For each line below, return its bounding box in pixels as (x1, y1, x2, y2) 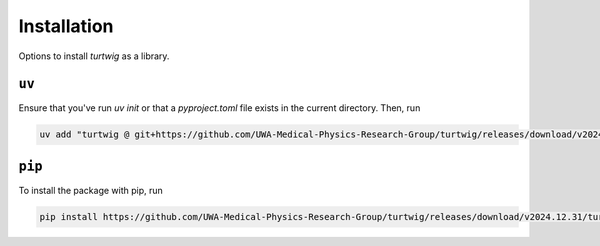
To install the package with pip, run (18, 184, 164, 196)
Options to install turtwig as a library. (18, 50, 170, 62)
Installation (18, 15, 114, 37)
